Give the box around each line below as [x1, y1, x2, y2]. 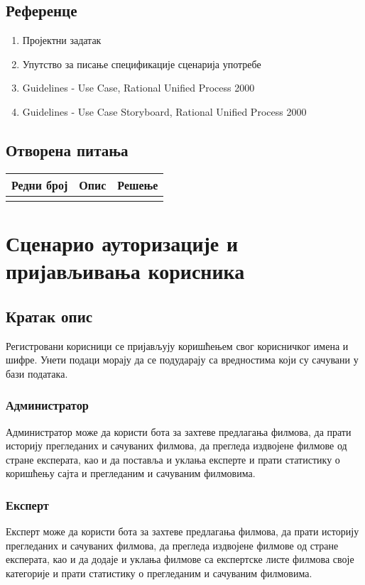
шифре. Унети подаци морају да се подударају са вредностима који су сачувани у [6, 352, 359, 367]
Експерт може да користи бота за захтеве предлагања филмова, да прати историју [6, 524, 359, 539]
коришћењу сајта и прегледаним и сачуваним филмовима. [6, 466, 256, 481]
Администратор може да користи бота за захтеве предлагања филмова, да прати [6, 424, 352, 439]
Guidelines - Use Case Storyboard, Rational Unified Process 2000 [22, 104, 307, 119]
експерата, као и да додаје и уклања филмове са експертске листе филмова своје [6, 552, 354, 567]
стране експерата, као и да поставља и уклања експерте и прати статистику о [6, 452, 340, 466]
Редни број [11, 176, 68, 193]
